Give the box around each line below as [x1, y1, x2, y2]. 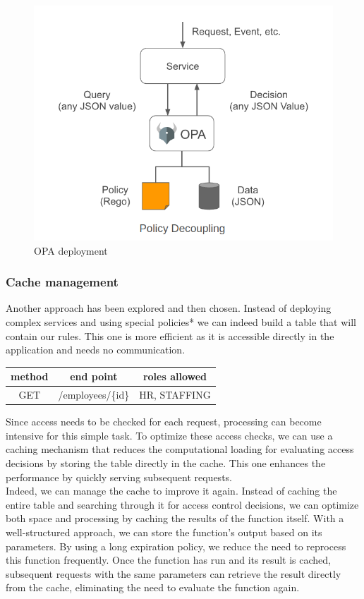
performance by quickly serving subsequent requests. [6, 469, 232, 484]
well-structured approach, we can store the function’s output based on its [6, 524, 322, 539]
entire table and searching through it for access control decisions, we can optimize [6, 497, 359, 512]
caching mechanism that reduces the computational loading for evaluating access [6, 442, 354, 456]
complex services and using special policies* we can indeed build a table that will [6, 314, 357, 329]
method [11, 369, 49, 384]
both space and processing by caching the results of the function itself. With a [6, 511, 344, 526]
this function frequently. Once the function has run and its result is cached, [6, 552, 331, 567]
